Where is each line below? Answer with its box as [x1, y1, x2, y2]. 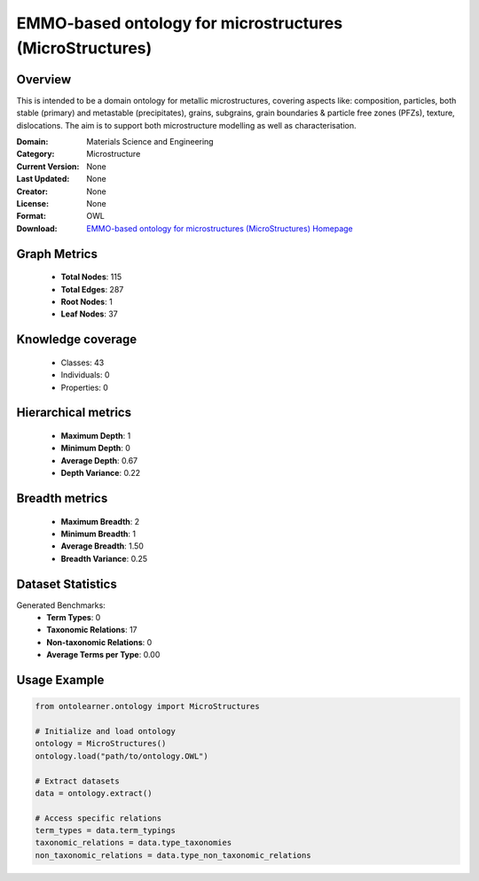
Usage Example [16, 672, 105, 687]
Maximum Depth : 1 [60, 430, 131, 440]
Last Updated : [16, 174, 70, 184]
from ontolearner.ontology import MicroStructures [35, 701, 261, 712]
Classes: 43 [60, 357, 105, 368]
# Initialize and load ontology [35, 726, 177, 736]
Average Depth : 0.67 [60, 455, 138, 465]
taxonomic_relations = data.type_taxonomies [35, 838, 232, 848]
